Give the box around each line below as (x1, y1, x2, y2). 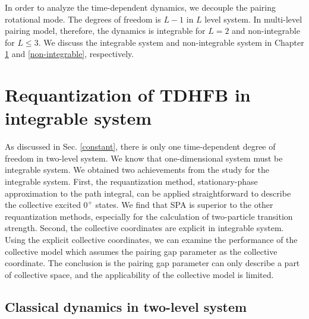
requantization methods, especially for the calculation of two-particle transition (5, 210, 293, 222)
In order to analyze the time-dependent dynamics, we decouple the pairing (5, 1, 276, 13)
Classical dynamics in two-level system (5, 297, 247, 315)
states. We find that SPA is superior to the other (95, 198, 273, 211)
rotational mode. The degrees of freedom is (5, 12, 161, 25)
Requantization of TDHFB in (5, 83, 251, 107)
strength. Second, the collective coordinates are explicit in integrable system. (5, 222, 284, 234)
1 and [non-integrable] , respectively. (5, 48, 134, 60)
